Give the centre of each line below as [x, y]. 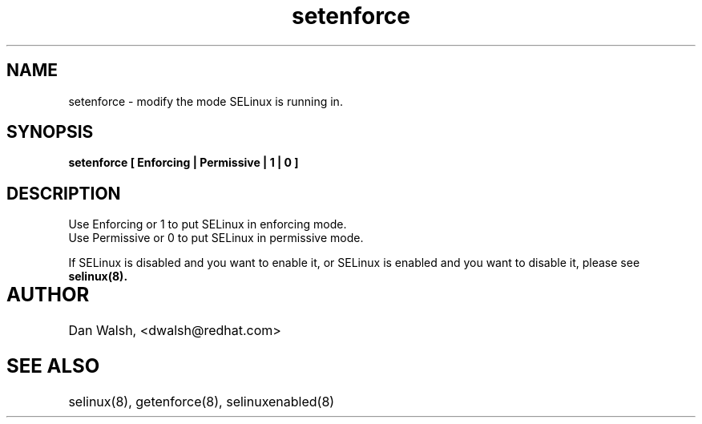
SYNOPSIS [50, 132]
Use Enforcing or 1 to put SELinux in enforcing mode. [208, 224]
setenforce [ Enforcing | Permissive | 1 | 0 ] [184, 163]
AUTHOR [48, 295]
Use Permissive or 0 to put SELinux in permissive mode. [216, 238]
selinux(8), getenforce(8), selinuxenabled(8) [202, 402]
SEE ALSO [53, 366]
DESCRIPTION [64, 193]
